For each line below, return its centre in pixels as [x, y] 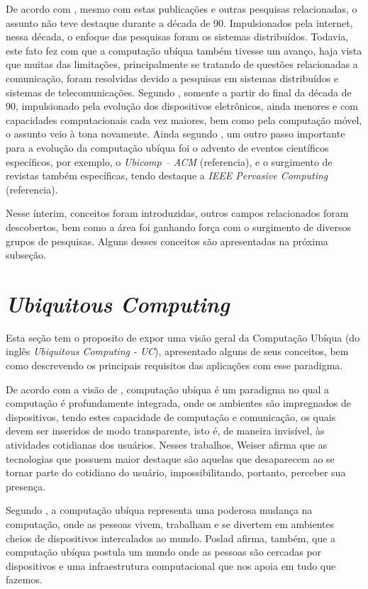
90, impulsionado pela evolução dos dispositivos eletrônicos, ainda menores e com [182, 106]
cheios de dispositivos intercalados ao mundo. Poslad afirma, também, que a [171, 538]
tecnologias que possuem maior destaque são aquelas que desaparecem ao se [170, 458]
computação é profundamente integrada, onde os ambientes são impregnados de [178, 403]
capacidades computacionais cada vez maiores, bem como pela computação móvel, [184, 119]
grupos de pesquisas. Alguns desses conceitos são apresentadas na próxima [167, 241]
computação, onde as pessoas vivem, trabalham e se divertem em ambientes [170, 523]
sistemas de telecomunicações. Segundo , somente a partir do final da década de [179, 92]
